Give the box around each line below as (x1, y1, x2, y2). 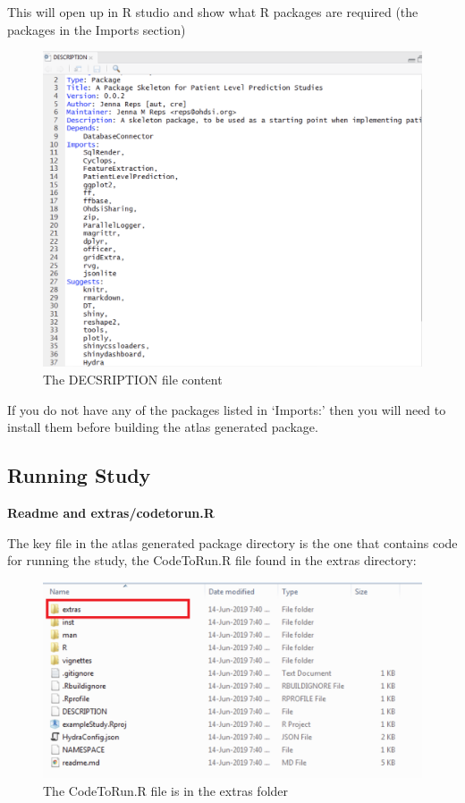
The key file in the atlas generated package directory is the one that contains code (7, 533, 458, 552)
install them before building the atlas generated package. (7, 418, 318, 436)
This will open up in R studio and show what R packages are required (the (7, 3, 418, 21)
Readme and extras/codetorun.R (7, 503, 215, 521)
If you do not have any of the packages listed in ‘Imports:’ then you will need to (7, 400, 446, 418)
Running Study (7, 461, 151, 489)
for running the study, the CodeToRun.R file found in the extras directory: (7, 551, 417, 570)
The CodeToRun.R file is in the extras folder (43, 781, 289, 799)
